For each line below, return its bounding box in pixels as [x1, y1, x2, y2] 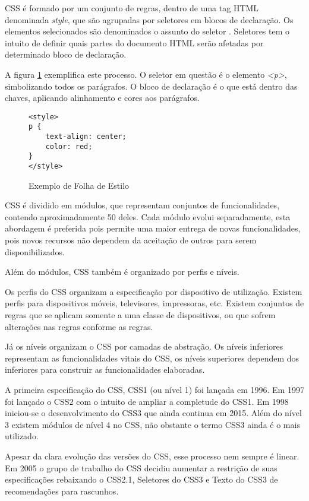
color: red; [45, 142, 93, 151]
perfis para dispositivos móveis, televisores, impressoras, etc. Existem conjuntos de [5, 297, 304, 309]
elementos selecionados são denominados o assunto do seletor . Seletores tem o [5, 25, 290, 37]
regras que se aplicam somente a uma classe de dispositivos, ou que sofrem [5, 309, 276, 321]
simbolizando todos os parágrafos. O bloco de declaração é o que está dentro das [5, 80, 298, 92]
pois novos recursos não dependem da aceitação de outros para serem [5, 234, 257, 246]
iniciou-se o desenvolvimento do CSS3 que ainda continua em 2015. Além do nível [5, 407, 302, 419]
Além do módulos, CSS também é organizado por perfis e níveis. [5, 265, 239, 278]
